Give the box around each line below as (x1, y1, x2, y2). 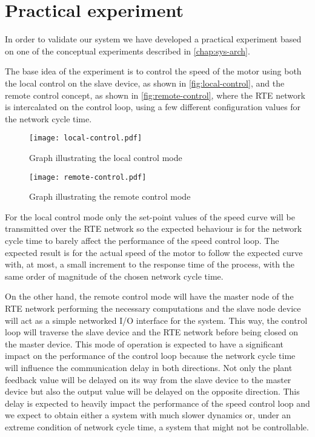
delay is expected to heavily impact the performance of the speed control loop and (5, 396, 310, 409)
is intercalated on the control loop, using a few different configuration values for (5, 100, 301, 113)
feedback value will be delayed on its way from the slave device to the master (5, 373, 291, 386)
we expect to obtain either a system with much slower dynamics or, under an (5, 409, 291, 421)
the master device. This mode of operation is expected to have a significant (5, 337, 284, 350)
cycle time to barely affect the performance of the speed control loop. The (5, 234, 279, 246)
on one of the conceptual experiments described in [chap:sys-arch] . (5, 44, 250, 57)
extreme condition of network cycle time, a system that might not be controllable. (5, 420, 309, 433)
